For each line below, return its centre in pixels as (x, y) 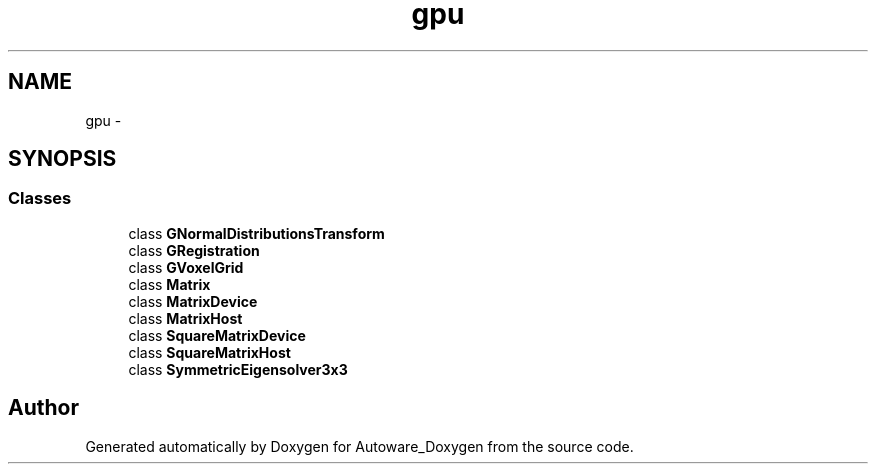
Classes (40, 198)
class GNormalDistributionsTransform (256, 233)
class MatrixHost (185, 318)
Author (43, 408)
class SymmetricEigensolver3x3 (238, 369)
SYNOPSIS (62, 159)
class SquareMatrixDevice (217, 335)
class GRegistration (194, 250)
